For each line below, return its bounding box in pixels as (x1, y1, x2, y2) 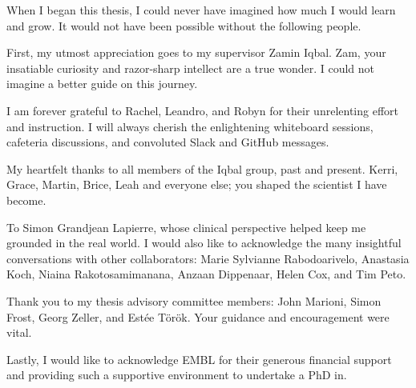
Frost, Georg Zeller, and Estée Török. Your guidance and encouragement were (6, 308, 390, 325)
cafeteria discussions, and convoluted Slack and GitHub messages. (6, 134, 329, 150)
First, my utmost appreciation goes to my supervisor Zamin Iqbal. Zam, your (6, 44, 386, 61)
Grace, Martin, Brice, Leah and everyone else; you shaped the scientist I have (6, 176, 387, 193)
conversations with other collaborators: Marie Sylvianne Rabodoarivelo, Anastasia (6, 250, 410, 266)
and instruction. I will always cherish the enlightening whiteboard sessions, (6, 118, 374, 134)
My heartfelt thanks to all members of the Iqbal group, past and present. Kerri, (6, 160, 398, 177)
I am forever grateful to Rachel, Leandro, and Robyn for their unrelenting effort (6, 102, 398, 118)
